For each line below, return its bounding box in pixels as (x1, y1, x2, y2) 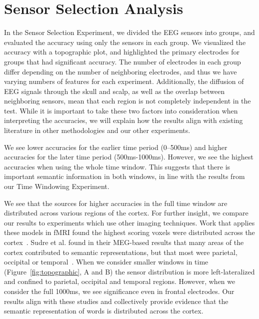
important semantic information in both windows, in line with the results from (4, 171, 245, 181)
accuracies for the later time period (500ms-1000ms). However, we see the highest (4, 151, 253, 162)
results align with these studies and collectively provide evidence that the (4, 295, 228, 306)
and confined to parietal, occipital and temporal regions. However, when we (4, 276, 235, 286)
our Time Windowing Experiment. (4, 181, 109, 191)
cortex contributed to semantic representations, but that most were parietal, (4, 246, 237, 257)
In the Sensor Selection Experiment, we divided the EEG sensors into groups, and (4, 27, 255, 37)
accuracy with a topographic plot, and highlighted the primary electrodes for (4, 46, 239, 57)
